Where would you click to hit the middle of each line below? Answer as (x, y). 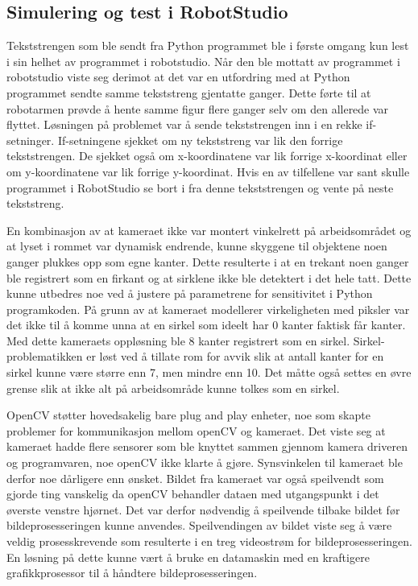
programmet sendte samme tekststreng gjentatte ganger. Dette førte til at (189, 92)
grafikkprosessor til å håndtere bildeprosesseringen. (132, 573)
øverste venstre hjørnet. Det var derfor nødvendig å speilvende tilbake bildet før (203, 509)
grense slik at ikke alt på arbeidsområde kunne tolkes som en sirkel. (173, 388)
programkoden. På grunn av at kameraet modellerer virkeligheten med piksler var (208, 309)
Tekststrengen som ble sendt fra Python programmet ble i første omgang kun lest (208, 45)
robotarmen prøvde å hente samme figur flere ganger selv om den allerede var (198, 108)
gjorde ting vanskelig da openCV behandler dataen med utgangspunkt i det (193, 494)
